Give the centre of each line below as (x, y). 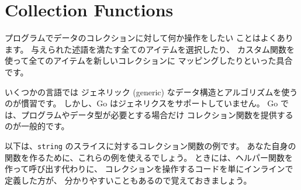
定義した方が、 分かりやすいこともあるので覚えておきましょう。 (128, 180)
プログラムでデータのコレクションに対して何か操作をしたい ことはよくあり (149, 38)
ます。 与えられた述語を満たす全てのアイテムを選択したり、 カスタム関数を (150, 49)
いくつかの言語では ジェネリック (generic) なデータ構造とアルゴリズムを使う (151, 91)
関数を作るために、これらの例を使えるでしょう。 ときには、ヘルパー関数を (149, 157)
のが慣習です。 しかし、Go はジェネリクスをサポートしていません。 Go (141, 103)
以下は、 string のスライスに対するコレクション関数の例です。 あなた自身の (150, 145)
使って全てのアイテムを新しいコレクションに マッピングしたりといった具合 (149, 61)
